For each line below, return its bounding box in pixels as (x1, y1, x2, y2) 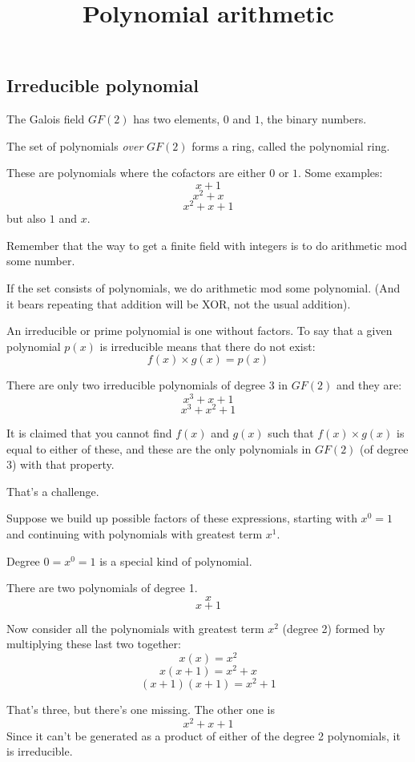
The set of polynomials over (6, 137, 143, 154)
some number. (6, 252, 75, 269)
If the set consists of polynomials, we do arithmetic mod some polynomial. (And (6, 279, 401, 296)
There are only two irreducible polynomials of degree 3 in (6, 377, 288, 393)
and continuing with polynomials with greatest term (6, 526, 263, 542)
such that (268, 425, 314, 441)
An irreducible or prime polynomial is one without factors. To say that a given (6, 322, 393, 339)
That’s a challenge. (6, 482, 99, 499)
